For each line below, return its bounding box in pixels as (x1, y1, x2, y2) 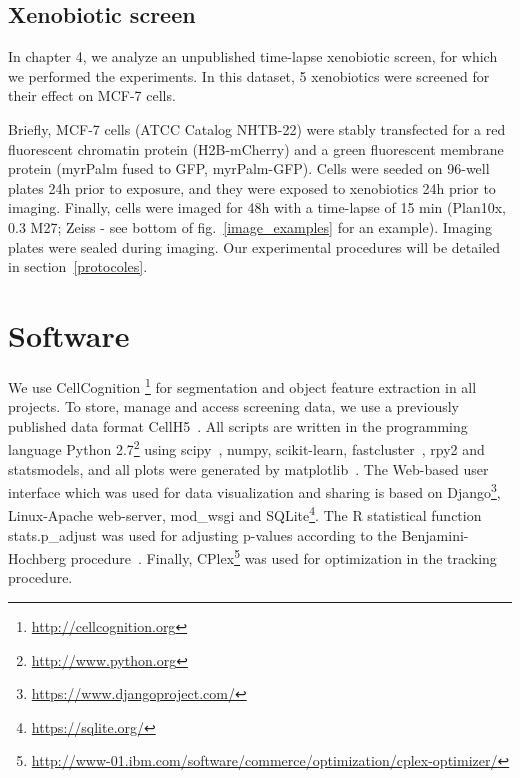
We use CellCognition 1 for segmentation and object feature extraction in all (8, 373, 477, 397)
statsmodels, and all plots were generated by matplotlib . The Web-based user (8, 458, 489, 479)
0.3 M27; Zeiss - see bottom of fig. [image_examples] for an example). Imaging (8, 216, 493, 237)
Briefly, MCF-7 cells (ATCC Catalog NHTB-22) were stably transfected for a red (8, 118, 506, 139)
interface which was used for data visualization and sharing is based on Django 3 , (8, 479, 501, 502)
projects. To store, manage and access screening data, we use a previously (8, 396, 459, 417)
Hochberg (8, 547, 66, 568)
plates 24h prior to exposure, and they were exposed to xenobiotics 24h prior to (8, 177, 496, 198)
